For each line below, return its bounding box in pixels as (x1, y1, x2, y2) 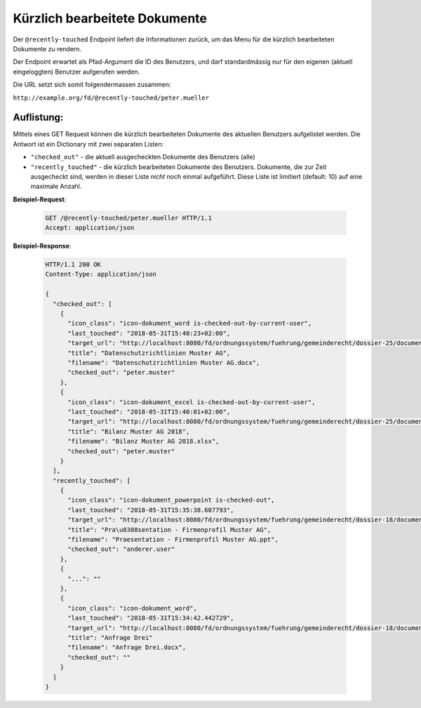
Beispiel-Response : (13, 242, 72, 251)
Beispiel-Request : (13, 195, 67, 203)
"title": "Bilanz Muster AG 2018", (67, 427, 190, 435)
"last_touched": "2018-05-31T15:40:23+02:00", (67, 329, 231, 337)
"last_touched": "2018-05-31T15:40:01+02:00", (67, 408, 231, 415)
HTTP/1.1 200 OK (45, 260, 102, 269)
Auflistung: (13, 112, 64, 123)
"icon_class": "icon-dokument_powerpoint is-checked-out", (67, 496, 275, 505)
